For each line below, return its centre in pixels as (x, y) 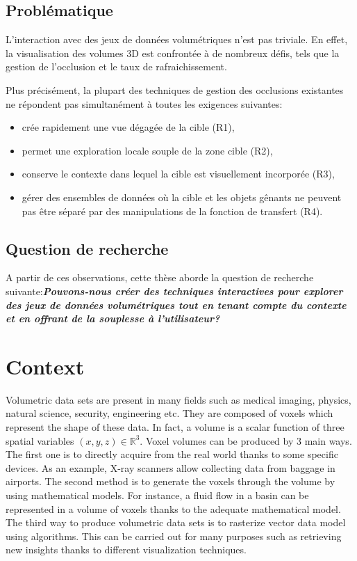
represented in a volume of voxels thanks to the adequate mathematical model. (173, 508)
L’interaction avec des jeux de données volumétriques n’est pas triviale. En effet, (177, 39)
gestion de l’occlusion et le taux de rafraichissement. (116, 66)
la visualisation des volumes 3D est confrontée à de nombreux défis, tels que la (173, 53)
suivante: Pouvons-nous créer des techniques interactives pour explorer (174, 291)
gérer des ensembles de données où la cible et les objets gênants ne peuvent (182, 197)
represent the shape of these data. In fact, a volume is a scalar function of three (175, 427)
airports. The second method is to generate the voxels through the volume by (171, 481)
